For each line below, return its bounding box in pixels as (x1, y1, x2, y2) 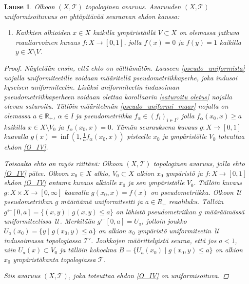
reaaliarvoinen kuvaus (15, 37, 80, 47)
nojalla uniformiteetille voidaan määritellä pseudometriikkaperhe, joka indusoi (4, 72, 237, 82)
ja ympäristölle (162, 131, 207, 141)
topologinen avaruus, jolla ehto (153, 158, 245, 168)
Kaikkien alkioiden (15, 27, 71, 38)
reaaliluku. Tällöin (169, 196, 224, 207)
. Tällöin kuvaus (193, 177, 242, 188)
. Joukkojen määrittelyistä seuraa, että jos (91, 235, 216, 245)
